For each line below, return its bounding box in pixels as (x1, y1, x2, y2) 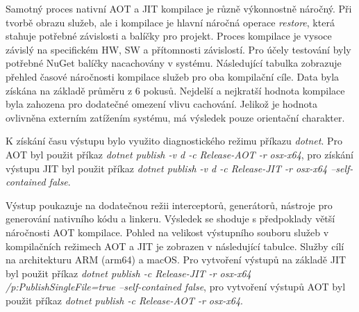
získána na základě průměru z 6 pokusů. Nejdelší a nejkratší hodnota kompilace (6, 83, 345, 97)
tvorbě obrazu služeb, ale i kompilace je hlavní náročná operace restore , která (6, 15, 335, 29)
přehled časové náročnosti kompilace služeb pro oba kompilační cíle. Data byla (6, 69, 340, 83)
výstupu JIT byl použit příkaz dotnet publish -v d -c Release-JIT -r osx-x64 (6, 161, 328, 175)
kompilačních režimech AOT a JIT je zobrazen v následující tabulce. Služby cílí (6, 238, 344, 253)
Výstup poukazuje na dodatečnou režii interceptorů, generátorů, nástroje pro (6, 197, 333, 212)
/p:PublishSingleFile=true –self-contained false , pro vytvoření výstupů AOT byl (6, 279, 346, 294)
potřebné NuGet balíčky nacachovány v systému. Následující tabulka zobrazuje (6, 56, 342, 70)
